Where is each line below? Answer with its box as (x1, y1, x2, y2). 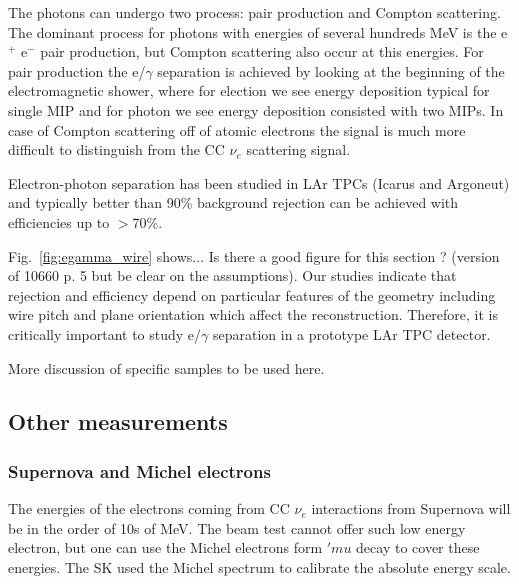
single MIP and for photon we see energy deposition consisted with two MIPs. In (8, 99, 504, 120)
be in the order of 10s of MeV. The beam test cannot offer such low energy (8, 517, 466, 538)
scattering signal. (246, 139, 351, 160)
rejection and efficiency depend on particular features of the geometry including (8, 284, 496, 305)
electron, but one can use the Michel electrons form (8, 537, 323, 558)
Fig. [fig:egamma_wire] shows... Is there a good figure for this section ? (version (8, 245, 500, 266)
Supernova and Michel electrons (8, 458, 271, 483)
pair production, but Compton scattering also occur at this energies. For (40, 41, 484, 62)
